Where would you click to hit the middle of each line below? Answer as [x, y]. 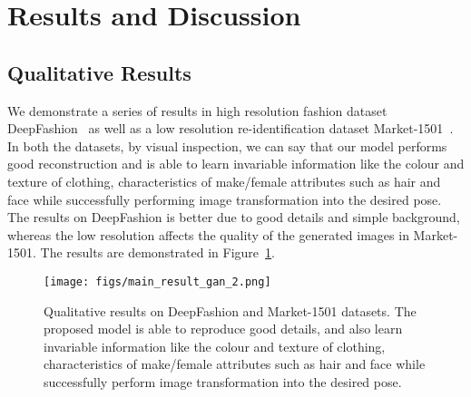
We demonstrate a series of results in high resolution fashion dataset [197, 110]
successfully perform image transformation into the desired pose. [223, 381]
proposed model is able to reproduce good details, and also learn [223, 329]
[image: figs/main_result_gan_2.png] [157, 281]
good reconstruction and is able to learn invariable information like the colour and [236, 164]
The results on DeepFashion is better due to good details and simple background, [234, 217]
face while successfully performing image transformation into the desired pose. [225, 199]
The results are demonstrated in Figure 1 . [157, 252]
